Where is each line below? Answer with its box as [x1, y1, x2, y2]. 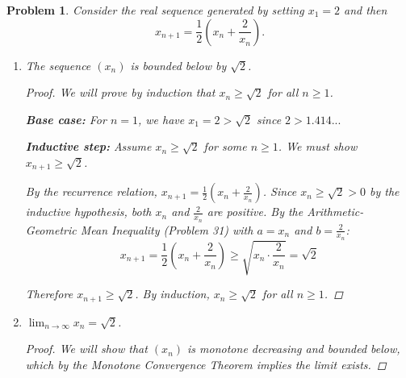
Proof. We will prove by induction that [25, 84, 216, 101]
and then [344, 2, 387, 18]
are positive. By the [207, 203, 303, 220]
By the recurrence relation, [25, 183, 157, 200]
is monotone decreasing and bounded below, [187, 340, 400, 357]
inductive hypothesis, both [25, 203, 152, 220]
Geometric [25, 221, 77, 238]
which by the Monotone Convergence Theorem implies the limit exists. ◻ [25, 356, 387, 373]
